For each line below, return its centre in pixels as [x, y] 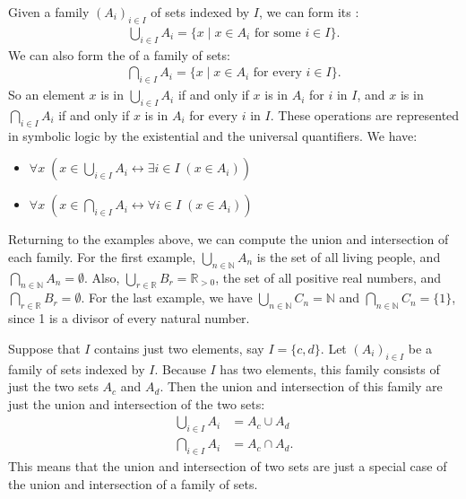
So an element [47, 95]
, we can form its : [309, 12]
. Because [180, 368]
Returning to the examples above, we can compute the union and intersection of [229, 239]
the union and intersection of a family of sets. [133, 483]
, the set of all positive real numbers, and [328, 277]
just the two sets [53, 386]
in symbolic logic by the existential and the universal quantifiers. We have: [213, 135]
